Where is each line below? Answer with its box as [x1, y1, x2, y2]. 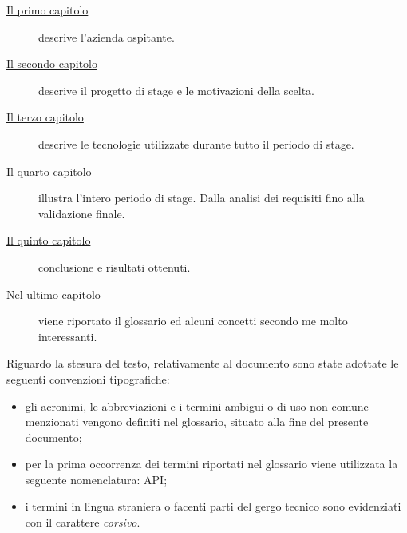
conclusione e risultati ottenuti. [38, 258, 191, 275]
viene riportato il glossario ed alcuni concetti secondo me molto [38, 312, 348, 329]
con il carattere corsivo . [25, 514, 140, 531]
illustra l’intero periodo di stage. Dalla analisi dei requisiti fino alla [38, 189, 365, 206]
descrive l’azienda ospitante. [38, 28, 175, 45]
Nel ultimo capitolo [6, 285, 101, 302]
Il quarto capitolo [6, 162, 92, 179]
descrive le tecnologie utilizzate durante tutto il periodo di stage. [38, 135, 354, 152]
